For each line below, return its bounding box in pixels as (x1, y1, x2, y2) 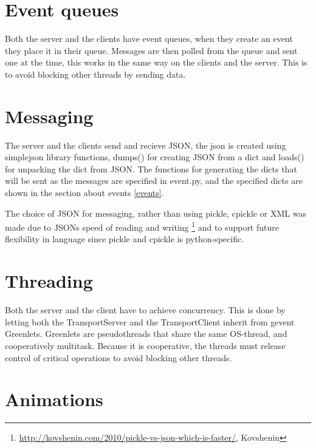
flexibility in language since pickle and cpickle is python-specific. (5, 232, 244, 245)
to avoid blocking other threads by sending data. (5, 67, 186, 80)
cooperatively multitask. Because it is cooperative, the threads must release (5, 339, 286, 351)
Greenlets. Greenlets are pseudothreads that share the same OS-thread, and (5, 327, 287, 340)
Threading (5, 268, 93, 293)
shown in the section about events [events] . (5, 186, 164, 199)
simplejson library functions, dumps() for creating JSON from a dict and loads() (5, 151, 304, 163)
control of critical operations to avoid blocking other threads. (5, 351, 232, 364)
